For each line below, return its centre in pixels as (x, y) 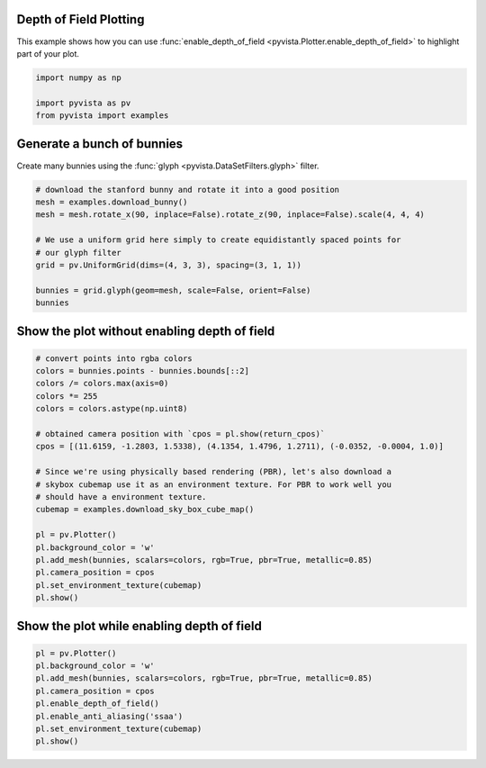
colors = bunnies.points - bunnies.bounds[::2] (142, 371)
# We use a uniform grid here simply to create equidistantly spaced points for (218, 240)
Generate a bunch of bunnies (100, 144)
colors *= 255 (67, 396)
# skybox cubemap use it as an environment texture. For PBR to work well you (213, 484)
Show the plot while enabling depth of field (139, 626)
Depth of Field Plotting (81, 19)
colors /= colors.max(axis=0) (102, 384)
